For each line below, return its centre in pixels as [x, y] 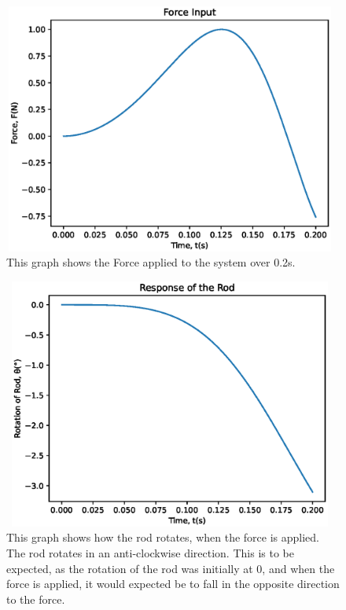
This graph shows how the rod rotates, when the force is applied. [163, 537]
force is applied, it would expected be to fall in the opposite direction [173, 584]
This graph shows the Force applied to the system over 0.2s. [151, 262]
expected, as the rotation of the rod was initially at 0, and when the [171, 568]
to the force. [36, 599]
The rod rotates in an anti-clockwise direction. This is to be [150, 552]
